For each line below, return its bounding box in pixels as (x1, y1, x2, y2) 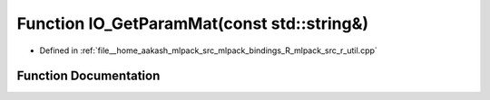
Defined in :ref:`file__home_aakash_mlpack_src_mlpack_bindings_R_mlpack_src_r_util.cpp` (39, 45, 378, 56)
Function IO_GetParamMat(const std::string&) (16, 14, 369, 33)
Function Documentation (16, 68, 161, 84)
